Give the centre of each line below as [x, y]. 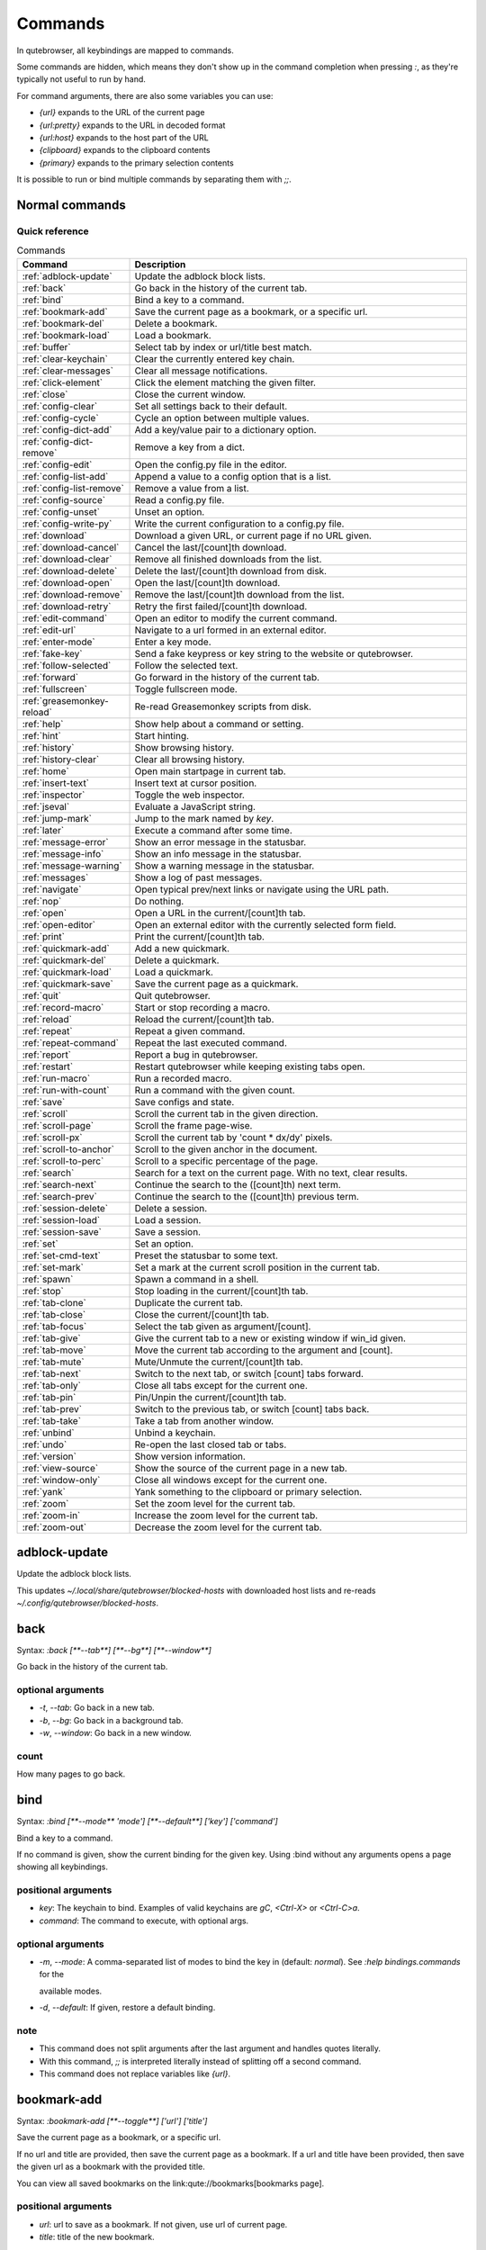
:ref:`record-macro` [63, 1007]
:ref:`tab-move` [54, 1350]
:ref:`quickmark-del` [64, 960]
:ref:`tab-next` [52, 1373]
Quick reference [53, 231]
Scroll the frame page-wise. [193, 1125]
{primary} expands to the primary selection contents [136, 163]
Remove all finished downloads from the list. [228, 559]
